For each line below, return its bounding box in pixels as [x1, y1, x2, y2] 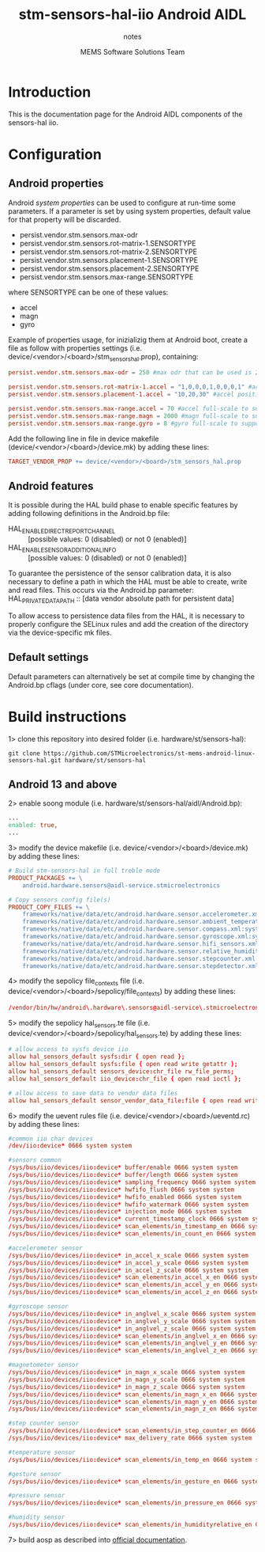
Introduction [8, 83, 91, 101]
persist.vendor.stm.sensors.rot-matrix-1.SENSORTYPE [19, 238, 196, 248]
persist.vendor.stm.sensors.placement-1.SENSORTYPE [19, 255, 199, 264]
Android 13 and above [8, 777, 118, 791]
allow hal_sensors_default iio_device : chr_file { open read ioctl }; [8, 1075, 242, 1083]
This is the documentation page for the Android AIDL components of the [8, 109, 243, 119]
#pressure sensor [8, 1492, 65, 1500]
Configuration [8, 145, 103, 163]
